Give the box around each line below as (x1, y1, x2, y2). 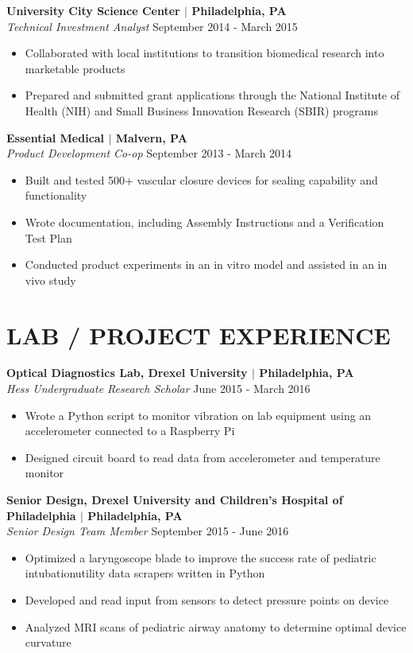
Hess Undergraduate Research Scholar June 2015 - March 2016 (6, 380, 311, 397)
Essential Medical (6, 129, 105, 146)
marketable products (25, 60, 125, 76)
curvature (25, 634, 71, 651)
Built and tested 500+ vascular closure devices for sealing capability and (25, 171, 378, 188)
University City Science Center (6, 2, 180, 18)
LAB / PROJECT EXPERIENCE (6, 318, 391, 351)
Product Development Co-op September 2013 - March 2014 (6, 145, 292, 161)
